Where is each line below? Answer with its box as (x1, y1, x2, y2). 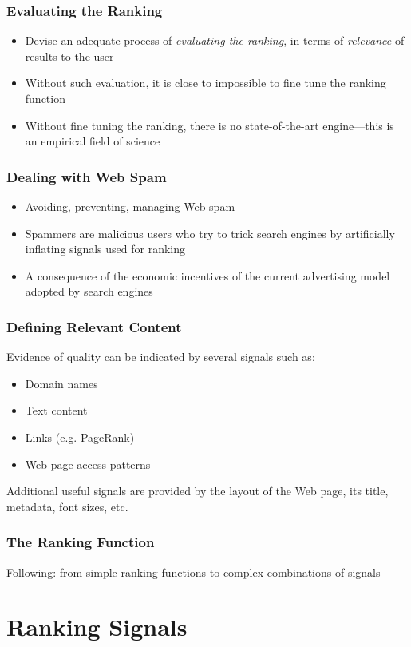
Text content (25, 402, 88, 419)
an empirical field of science (25, 133, 160, 149)
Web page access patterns (25, 455, 151, 472)
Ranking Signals (6, 610, 188, 643)
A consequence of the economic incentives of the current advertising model (25, 267, 390, 284)
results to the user (25, 47, 114, 64)
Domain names (25, 375, 98, 391)
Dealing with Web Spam (6, 166, 167, 186)
